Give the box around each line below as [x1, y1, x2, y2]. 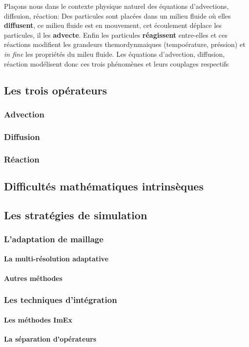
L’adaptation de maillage [4, 232, 104, 245]
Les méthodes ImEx [4, 314, 72, 324]
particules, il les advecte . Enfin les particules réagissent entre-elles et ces [4, 29, 228, 40]
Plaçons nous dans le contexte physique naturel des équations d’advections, [4, 1, 229, 11]
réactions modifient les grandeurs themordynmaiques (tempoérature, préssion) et [4, 39, 246, 49]
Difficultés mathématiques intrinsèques [4, 178, 204, 193]
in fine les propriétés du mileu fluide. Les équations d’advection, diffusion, [4, 48, 225, 59]
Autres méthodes [4, 273, 62, 283]
